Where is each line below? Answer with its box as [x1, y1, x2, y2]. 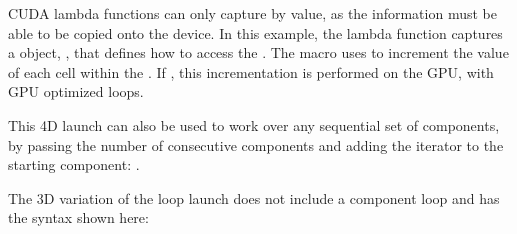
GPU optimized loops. [8, 81, 144, 102]
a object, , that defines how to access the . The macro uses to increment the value [8, 42, 509, 63]
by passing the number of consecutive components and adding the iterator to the [8, 134, 504, 155]
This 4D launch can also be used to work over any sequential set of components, [8, 114, 500, 135]
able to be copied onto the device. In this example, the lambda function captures [8, 22, 503, 43]
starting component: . [8, 154, 140, 175]
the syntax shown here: [8, 207, 149, 228]
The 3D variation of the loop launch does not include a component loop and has [8, 187, 500, 208]
